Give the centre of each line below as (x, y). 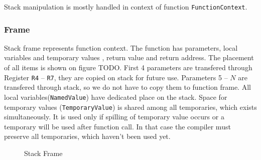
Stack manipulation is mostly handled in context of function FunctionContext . (126, 7)
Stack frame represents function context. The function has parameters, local (121, 47)
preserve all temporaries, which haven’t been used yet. (87, 136)
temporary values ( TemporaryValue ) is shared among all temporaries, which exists (130, 107)
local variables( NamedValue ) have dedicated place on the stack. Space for (116, 97)
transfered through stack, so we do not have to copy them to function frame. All (127, 87)
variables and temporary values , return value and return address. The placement (129, 57)
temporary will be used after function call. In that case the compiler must (117, 126)
